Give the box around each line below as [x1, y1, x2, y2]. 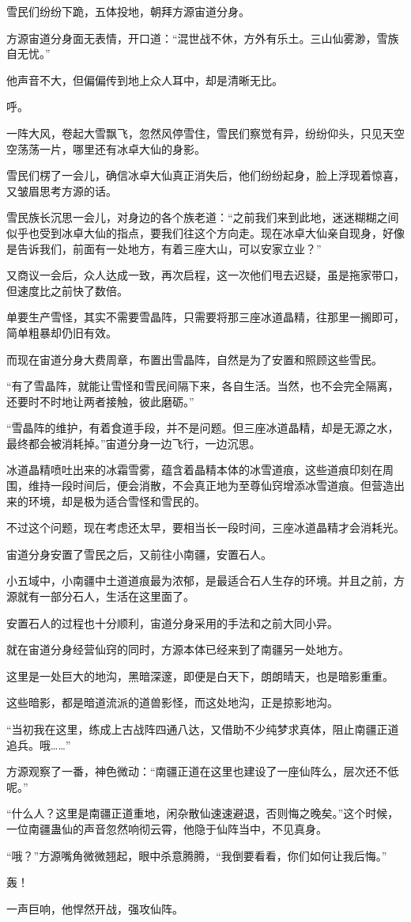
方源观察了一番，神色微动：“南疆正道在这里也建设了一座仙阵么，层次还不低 [6, 763, 399, 780]
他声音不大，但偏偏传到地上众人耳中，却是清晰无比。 [6, 71, 283, 88]
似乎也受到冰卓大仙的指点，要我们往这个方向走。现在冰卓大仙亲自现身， [6, 224, 383, 241]
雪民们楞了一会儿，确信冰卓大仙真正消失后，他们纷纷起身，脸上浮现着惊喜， [6, 167, 405, 184]
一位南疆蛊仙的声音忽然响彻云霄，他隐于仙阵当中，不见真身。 [6, 820, 327, 837]
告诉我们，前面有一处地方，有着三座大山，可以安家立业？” [17, 240, 322, 256]
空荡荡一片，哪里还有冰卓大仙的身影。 [6, 140, 205, 157]
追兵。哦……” [6, 736, 71, 753]
